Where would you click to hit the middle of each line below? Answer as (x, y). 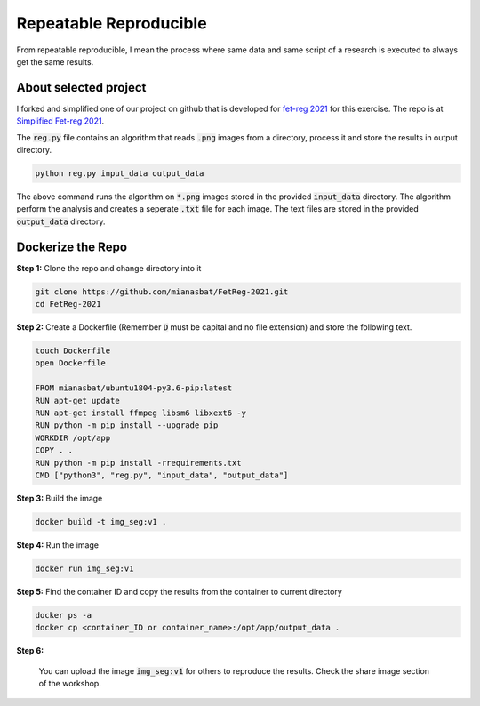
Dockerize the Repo (72, 247)
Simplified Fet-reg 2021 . (60, 121)
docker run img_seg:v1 (84, 568)
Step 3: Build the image (60, 498)
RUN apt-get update (77, 401)
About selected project (81, 88)
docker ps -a (64, 615)
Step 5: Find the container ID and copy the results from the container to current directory (179, 591)
